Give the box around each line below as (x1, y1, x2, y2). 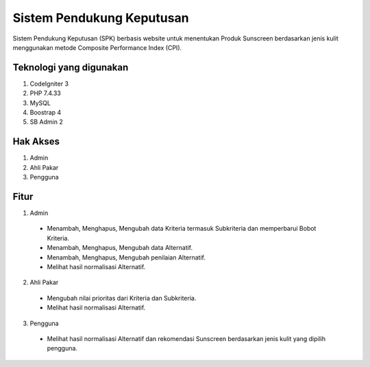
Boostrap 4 (29, 108, 62, 116)
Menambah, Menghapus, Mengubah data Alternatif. (47, 244, 193, 252)
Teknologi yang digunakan (12, 62, 129, 73)
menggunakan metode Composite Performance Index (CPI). (12, 43, 182, 51)
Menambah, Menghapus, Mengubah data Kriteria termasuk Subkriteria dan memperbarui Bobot (47, 225, 317, 233)
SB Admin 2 (29, 118, 63, 126)
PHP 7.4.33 (29, 89, 61, 97)
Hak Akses (12, 136, 60, 147)
